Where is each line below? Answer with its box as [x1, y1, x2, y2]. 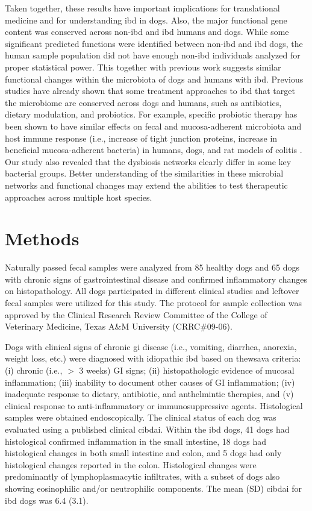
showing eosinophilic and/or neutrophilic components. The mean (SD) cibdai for [5, 481, 302, 494]
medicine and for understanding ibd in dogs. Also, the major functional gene [5, 13, 287, 26]
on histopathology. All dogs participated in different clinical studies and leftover [5, 284, 299, 297]
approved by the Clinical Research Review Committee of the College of [5, 308, 267, 321]
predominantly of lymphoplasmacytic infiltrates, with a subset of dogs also [5, 470, 280, 483]
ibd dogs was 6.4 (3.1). [5, 494, 89, 506]
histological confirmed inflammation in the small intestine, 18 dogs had [5, 434, 266, 447]
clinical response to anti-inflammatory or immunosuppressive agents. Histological [5, 399, 303, 412]
